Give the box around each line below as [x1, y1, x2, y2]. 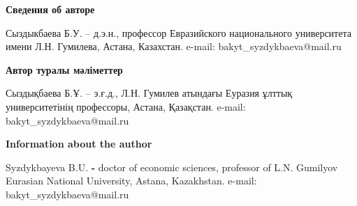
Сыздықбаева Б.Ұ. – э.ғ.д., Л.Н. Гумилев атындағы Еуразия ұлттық [6, 86, 293, 100]
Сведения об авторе [6, 2, 95, 16]
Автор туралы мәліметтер [6, 62, 123, 77]
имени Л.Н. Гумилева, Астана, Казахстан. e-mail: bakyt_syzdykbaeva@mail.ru [6, 39, 342, 54]
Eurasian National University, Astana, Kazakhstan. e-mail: [6, 173, 257, 188]
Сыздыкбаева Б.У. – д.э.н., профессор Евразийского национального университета [6, 25, 351, 40]
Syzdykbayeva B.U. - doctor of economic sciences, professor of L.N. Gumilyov [6, 159, 338, 174]
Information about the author [6, 136, 152, 151]
